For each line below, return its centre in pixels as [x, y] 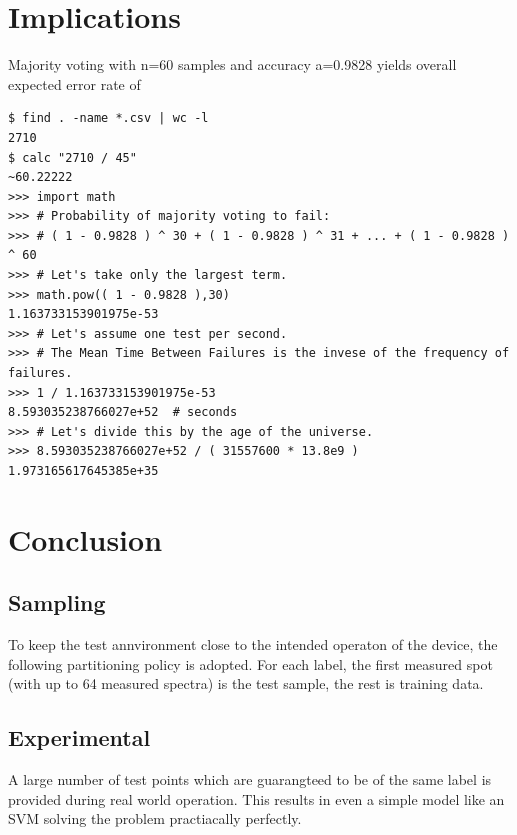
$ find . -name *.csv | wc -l [108, 118]
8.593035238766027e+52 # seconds [123, 412]
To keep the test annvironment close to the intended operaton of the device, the [253, 644]
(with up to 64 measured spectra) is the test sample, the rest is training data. [246, 683]
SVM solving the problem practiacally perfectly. [155, 818]
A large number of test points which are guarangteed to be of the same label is [250, 779]
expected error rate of [74, 83]
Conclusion [85, 538]
